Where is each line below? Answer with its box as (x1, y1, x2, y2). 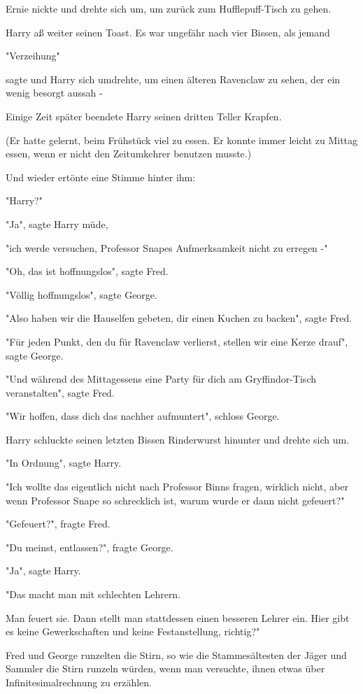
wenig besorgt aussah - (6, 85, 103, 100)
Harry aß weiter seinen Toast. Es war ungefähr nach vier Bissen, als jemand (6, 24, 330, 39)
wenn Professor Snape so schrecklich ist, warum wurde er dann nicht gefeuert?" (6, 493, 345, 507)
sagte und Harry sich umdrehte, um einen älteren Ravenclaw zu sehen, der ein (6, 71, 341, 86)
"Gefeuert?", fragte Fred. (6, 516, 111, 531)
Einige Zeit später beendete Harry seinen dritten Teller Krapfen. (6, 108, 282, 123)
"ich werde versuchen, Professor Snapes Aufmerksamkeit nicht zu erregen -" (6, 240, 328, 255)
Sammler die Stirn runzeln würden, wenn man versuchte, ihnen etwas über (6, 661, 325, 676)
